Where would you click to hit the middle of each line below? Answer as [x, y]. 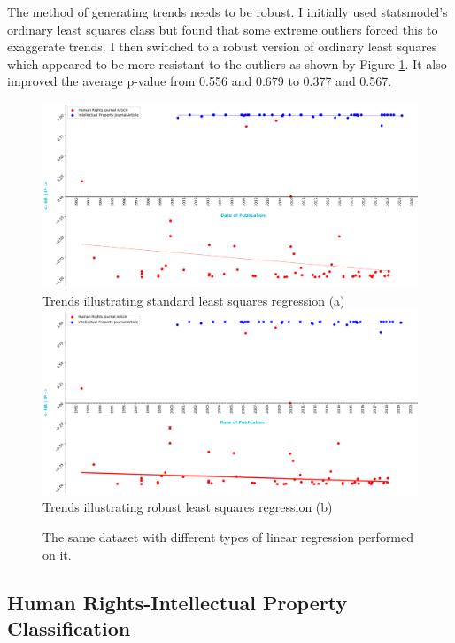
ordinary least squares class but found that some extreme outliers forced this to [223, 29]
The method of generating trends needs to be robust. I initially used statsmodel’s [227, 12]
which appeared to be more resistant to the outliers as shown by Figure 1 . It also [227, 63]
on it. [57, 554]
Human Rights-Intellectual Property [177, 602]
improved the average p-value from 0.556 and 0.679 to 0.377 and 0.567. [200, 81]
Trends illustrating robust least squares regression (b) [188, 507]
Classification [69, 628]
